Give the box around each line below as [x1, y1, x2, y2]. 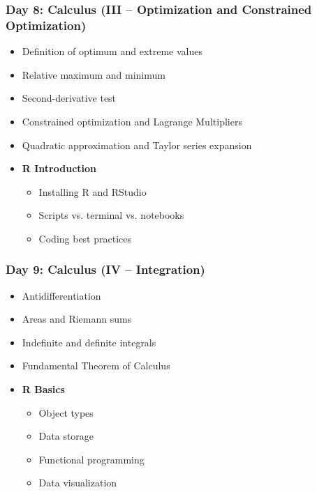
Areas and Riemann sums [22, 312, 132, 326]
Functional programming [38, 452, 145, 466]
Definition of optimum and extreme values [22, 44, 202, 59]
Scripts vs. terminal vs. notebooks [38, 208, 184, 222]
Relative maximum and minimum [22, 67, 165, 82]
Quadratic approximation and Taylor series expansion [22, 137, 252, 152]
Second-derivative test [22, 91, 117, 105]
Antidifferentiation [22, 288, 101, 302]
